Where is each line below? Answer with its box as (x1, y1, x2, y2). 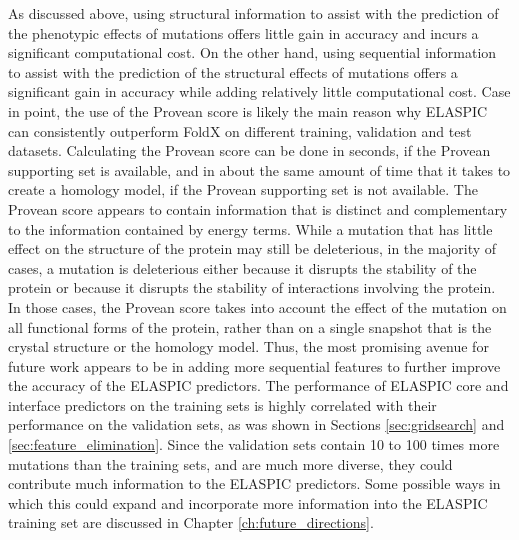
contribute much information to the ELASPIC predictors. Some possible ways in (8, 473, 501, 494)
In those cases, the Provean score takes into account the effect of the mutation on (8, 296, 507, 317)
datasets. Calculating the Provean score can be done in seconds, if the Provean (8, 140, 491, 161)
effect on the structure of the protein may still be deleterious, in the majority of (8, 238, 497, 259)
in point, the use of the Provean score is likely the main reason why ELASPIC (8, 100, 488, 121)
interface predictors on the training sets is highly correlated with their (8, 394, 437, 415)
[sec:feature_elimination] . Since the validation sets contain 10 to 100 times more (8, 434, 500, 455)
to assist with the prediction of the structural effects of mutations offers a (8, 61, 458, 82)
